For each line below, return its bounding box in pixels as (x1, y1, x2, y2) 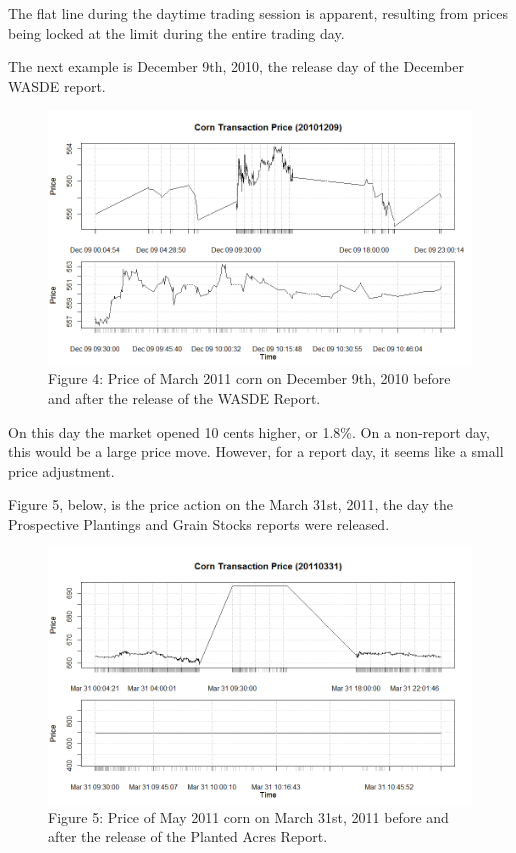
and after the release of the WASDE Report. (48, 387, 321, 408)
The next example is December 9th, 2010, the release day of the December (8, 56, 464, 77)
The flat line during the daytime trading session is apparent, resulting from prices (8, 3, 509, 23)
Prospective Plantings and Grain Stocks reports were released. (8, 513, 390, 534)
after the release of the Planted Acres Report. (48, 826, 328, 847)
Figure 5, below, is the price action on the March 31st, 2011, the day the (8, 494, 453, 515)
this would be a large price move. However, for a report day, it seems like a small (8, 441, 504, 462)
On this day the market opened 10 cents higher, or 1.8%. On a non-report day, (8, 421, 490, 442)
